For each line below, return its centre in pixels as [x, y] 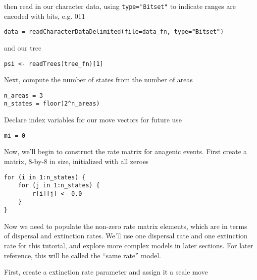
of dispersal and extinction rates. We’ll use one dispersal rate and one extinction [126, 236]
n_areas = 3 [24, 95]
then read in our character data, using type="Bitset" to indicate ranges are [120, 6]
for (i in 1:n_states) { [45, 177]
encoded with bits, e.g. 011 [45, 16]
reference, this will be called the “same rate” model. [83, 255]
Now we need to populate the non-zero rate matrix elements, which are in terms [126, 226]
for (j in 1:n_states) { [59, 186]
